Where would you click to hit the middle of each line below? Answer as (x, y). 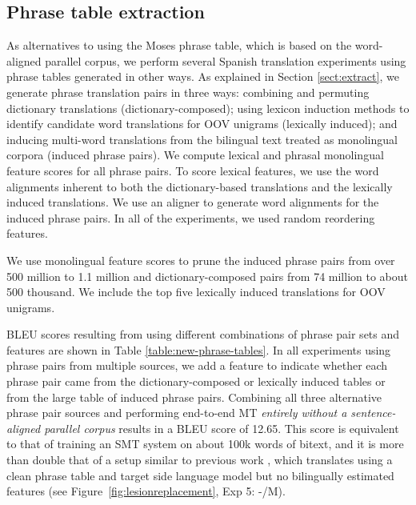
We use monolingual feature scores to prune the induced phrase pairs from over (201, 260)
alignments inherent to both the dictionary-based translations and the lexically (200, 186)
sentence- (373, 413)
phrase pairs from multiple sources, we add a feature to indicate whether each (197, 365)
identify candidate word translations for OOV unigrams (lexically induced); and (202, 124)
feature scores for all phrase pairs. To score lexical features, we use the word (193, 170)
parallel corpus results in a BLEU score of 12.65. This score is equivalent (222, 428)
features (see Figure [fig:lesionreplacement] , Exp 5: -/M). (146, 491)
